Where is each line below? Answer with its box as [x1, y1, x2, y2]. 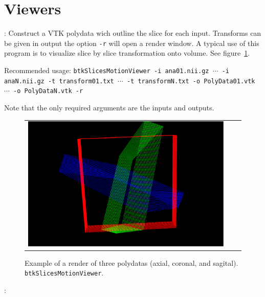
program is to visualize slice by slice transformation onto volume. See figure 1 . [4, 48, 250, 58]
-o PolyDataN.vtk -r [13, 87, 83, 95]
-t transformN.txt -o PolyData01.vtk [126, 77, 255, 85]
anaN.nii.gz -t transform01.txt [4, 77, 114, 85]
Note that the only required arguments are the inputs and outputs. [4, 102, 214, 112]
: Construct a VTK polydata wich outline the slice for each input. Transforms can [4, 28, 261, 38]
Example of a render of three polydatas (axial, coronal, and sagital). [25, 257, 238, 268]
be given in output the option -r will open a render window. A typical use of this [4, 37, 259, 48]
